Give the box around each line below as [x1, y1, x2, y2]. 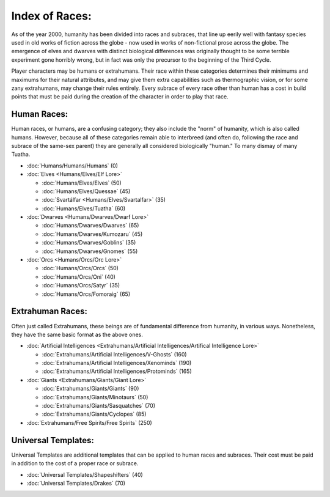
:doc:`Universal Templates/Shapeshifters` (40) [26, 471, 143, 478]
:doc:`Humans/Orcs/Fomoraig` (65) [42, 290, 131, 298]
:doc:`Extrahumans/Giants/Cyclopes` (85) [42, 410, 147, 418]
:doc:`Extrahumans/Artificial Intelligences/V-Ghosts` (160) [42, 350, 187, 358]
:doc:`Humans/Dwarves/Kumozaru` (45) [42, 230, 143, 238]
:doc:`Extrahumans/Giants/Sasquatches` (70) [42, 402, 156, 410]
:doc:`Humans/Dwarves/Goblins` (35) [42, 239, 136, 246]
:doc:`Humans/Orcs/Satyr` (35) [42, 282, 120, 289]
